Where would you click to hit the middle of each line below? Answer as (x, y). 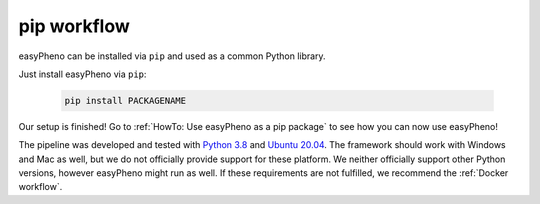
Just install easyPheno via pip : (82, 74)
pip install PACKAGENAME (125, 100)
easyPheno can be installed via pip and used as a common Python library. (172, 56)
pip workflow (74, 26)
